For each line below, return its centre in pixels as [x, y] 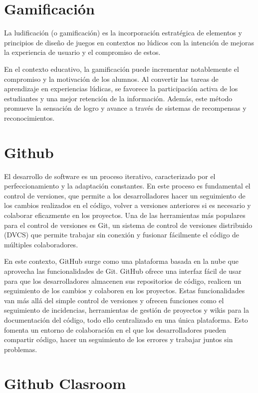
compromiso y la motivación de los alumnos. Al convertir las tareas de [111, 79]
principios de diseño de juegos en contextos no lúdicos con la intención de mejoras [129, 42]
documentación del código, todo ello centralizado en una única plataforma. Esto [126, 319]
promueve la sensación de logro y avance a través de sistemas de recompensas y [125, 108]
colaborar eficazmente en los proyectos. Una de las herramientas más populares [125, 215]
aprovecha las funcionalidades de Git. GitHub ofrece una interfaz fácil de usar [123, 271]
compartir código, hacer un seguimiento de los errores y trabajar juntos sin [119, 339]
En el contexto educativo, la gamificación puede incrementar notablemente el [122, 69]
